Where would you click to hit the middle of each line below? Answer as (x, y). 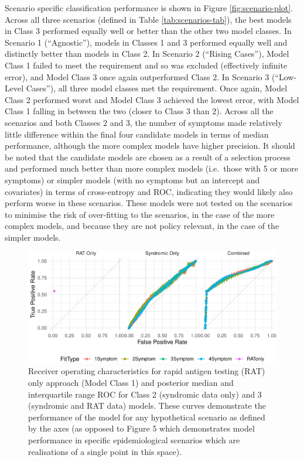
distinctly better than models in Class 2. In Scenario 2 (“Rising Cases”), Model (147, 54)
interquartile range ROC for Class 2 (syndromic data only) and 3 (145, 394)
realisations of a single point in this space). (105, 451)
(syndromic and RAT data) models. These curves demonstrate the (147, 405)
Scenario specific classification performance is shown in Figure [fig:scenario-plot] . (149, 8)
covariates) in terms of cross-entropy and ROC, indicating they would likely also (149, 191)
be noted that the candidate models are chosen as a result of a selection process (148, 157)
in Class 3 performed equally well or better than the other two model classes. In (148, 31)
